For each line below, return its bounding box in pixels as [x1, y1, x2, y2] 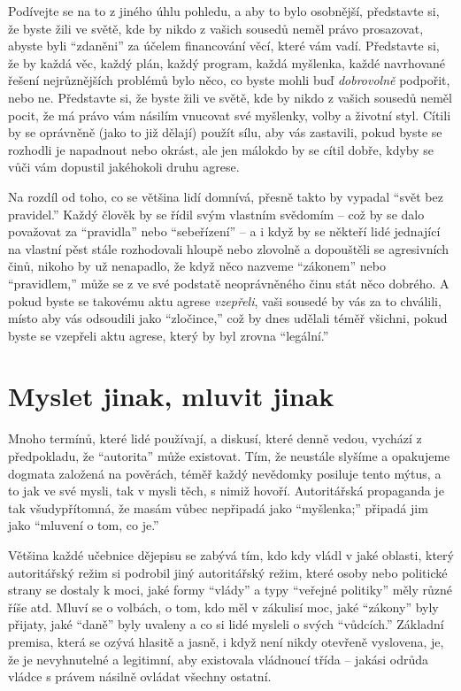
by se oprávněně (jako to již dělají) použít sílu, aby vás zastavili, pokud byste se [8, 123, 442, 142]
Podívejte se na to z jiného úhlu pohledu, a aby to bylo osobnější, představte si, [8, 2, 440, 19]
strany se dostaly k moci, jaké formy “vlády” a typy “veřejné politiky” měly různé [8, 580, 453, 599]
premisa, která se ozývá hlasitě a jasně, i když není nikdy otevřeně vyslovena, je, [8, 632, 444, 650]
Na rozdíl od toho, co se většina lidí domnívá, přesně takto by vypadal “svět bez [8, 187, 443, 205]
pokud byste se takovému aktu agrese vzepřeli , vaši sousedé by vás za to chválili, [8, 291, 442, 310]
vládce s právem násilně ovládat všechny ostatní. [8, 667, 272, 686]
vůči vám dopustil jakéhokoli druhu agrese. [8, 157, 240, 176]
